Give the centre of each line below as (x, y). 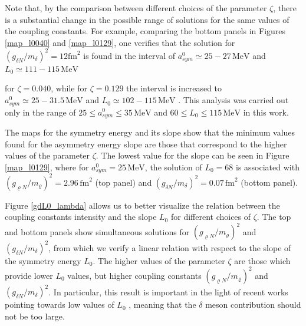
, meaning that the (162, 304)
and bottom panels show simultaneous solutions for (97, 231)
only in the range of (40, 112)
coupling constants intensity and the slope (81, 217)
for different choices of (211, 217)
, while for (69, 88)
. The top (274, 217)
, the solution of (173, 167)
